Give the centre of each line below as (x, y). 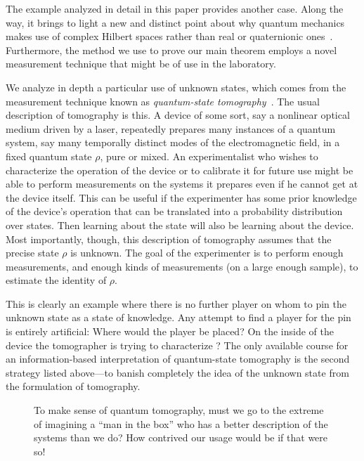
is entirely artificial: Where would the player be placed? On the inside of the (170, 331)
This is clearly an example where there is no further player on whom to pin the (176, 303)
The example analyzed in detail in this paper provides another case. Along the (175, 8)
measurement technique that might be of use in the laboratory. (141, 64)
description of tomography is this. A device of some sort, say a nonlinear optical (178, 115)
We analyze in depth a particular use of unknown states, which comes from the (176, 87)
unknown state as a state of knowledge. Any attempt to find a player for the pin (178, 317)
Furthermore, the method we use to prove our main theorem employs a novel (171, 50)
